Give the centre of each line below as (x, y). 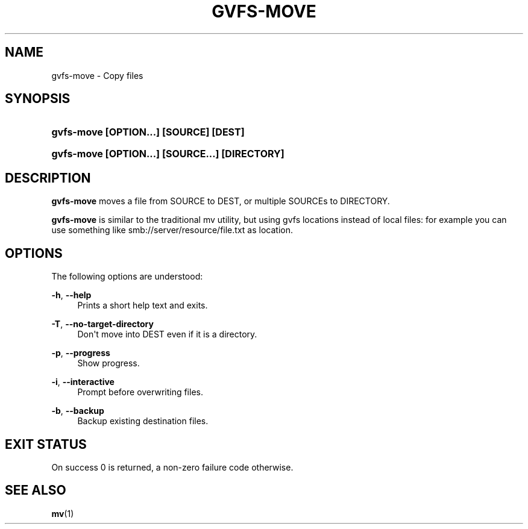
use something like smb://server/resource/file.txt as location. (172, 230)
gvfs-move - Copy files (97, 75)
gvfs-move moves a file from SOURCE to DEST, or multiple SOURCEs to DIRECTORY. (221, 201)
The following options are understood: (127, 277)
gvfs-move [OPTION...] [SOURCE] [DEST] (148, 132)
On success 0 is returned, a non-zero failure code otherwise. (172, 467)
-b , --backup (78, 411)
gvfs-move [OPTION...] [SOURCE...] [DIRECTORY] (168, 154)
